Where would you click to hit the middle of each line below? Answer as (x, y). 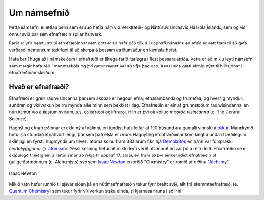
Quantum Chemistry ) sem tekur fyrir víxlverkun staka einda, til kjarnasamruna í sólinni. (96, 191)
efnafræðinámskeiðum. (32, 72)
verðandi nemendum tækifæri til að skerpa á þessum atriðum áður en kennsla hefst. (93, 50)
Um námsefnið (39, 13)
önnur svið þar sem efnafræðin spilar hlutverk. (56, 34)
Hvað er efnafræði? (39, 86)
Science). (19, 119)
